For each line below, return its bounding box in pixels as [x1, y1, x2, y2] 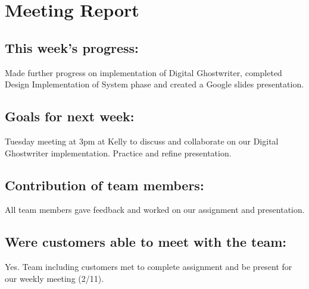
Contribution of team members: [5, 175, 204, 194]
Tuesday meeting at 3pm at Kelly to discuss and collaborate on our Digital [5, 134, 279, 147]
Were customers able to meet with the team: [5, 233, 287, 251]
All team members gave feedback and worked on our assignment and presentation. [5, 203, 305, 216]
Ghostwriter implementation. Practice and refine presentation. [5, 146, 232, 159]
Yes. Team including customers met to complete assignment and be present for [5, 260, 292, 273]
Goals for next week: [5, 107, 135, 125]
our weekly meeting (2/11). [5, 272, 104, 284]
